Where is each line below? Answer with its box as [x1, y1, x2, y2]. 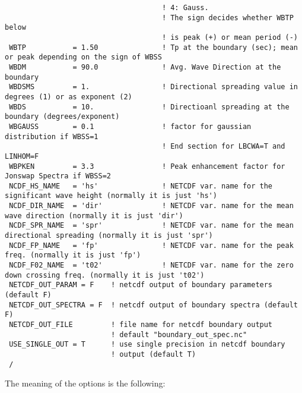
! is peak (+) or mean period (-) [161, 33, 298, 42]
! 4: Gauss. [161, 4, 209, 12]
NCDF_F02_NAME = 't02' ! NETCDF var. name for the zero [9, 261, 294, 270]
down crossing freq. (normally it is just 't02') [5, 271, 205, 279]
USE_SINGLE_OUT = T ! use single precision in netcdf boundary [9, 340, 285, 349]
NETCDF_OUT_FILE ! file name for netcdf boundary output [9, 320, 273, 329]
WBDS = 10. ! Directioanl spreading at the [9, 102, 290, 111]
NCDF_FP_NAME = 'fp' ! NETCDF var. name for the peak [9, 241, 294, 250]
